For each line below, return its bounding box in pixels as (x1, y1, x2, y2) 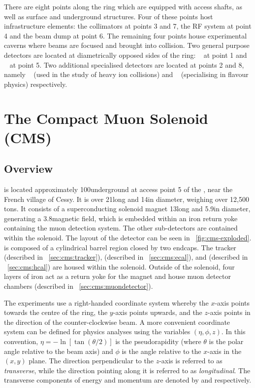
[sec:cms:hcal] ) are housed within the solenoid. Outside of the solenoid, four (7, 261, 235, 272)
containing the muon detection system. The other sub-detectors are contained (4, 223, 238, 233)
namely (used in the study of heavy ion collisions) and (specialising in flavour (4, 69, 249, 79)
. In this (221, 326, 246, 337)
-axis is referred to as (159, 355, 223, 366)
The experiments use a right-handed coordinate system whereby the (4, 297, 209, 308)
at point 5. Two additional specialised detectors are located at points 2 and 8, (9, 59, 244, 70)
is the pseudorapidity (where (115, 336, 201, 347)
